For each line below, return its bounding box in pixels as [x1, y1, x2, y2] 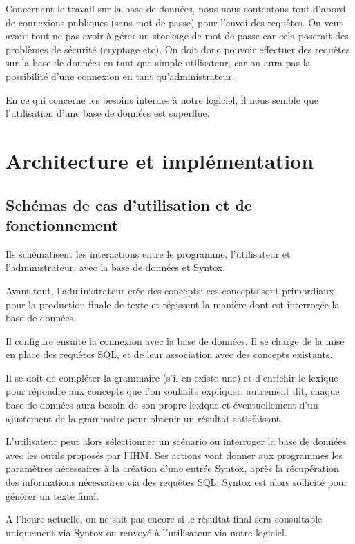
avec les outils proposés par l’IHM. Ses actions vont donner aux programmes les [6, 447, 343, 462]
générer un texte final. [6, 488, 99, 503]
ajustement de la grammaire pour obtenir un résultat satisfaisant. [6, 411, 283, 425]
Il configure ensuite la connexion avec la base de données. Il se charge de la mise [6, 333, 345, 348]
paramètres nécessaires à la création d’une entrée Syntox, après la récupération [6, 461, 339, 476]
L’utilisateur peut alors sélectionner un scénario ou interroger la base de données [6, 434, 347, 449]
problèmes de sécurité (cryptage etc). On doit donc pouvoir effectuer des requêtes [6, 41, 350, 56]
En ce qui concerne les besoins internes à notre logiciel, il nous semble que [6, 92, 318, 106]
